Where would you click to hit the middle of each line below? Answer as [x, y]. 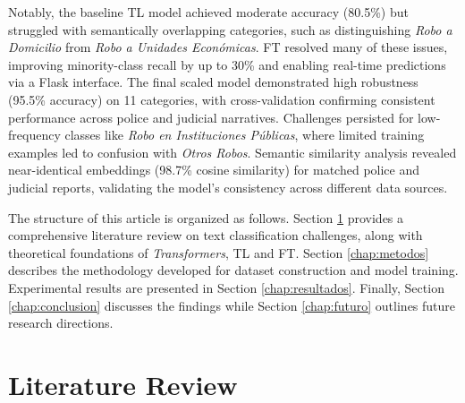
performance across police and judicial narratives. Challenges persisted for [211, 117]
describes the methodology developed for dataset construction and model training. [233, 270]
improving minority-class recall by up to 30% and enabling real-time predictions [227, 64]
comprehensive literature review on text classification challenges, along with [216, 235]
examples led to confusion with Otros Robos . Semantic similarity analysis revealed [232, 152]
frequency [34, 135]
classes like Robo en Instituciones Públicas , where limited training [245, 135]
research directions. [61, 323]
